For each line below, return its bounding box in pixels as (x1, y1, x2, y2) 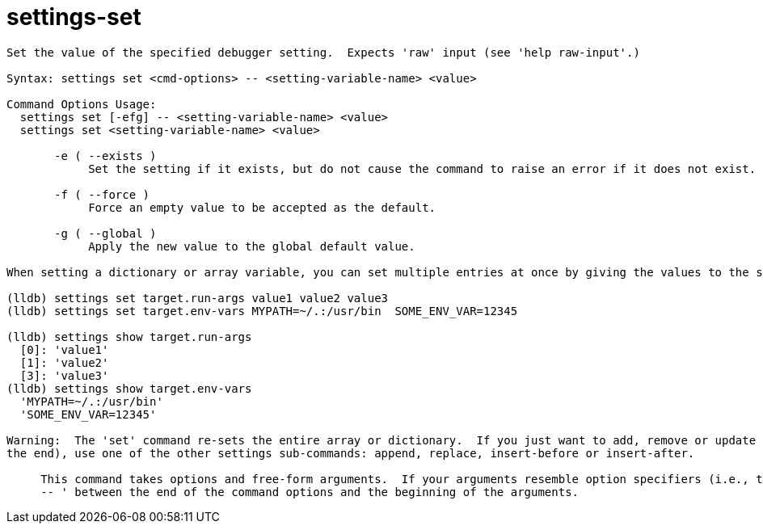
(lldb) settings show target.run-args (6, 330, 252, 343)
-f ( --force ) (54, 187, 150, 201)
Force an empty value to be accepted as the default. (88, 200, 436, 214)
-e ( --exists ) (54, 149, 157, 162)
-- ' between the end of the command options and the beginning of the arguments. (40, 485, 580, 498)
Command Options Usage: (6, 97, 157, 111)
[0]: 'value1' (19, 343, 109, 356)
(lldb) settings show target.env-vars (6, 381, 252, 395)
